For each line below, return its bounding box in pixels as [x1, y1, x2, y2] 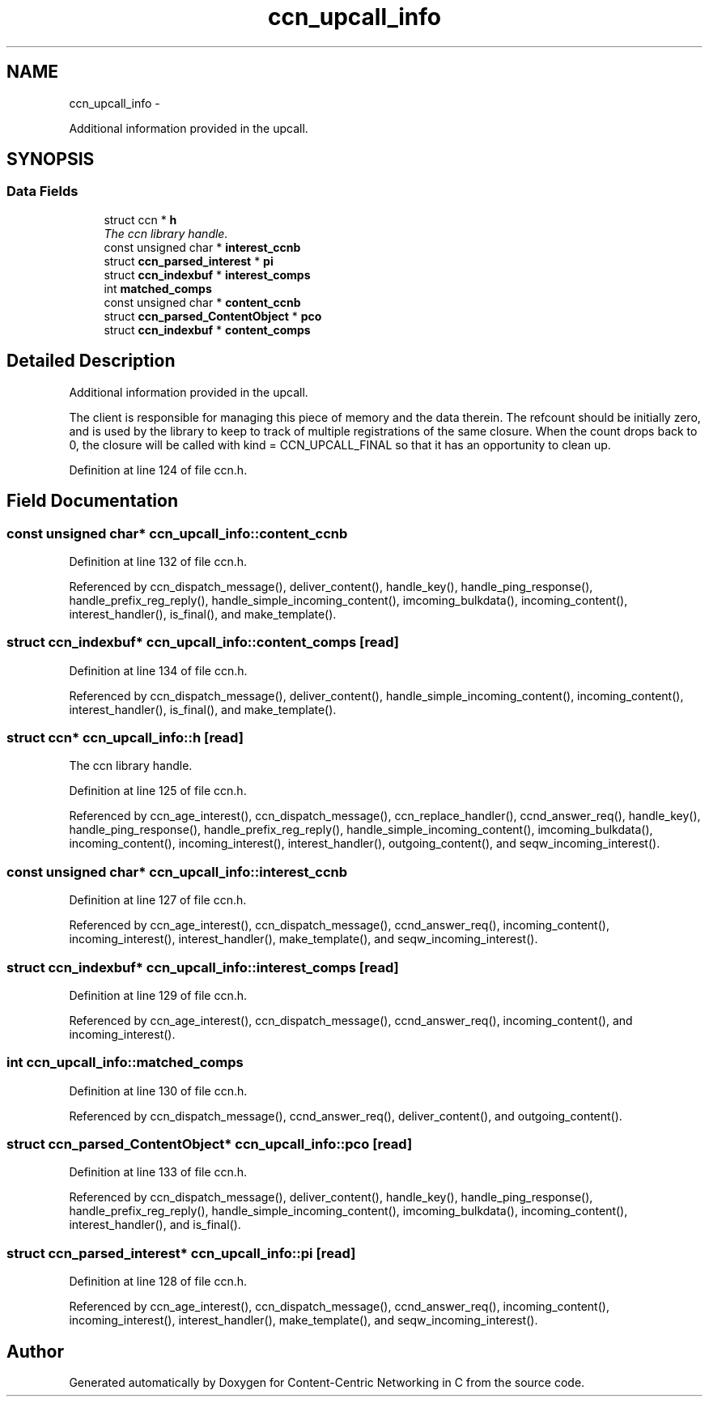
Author [6, 1341, 64, 1362]
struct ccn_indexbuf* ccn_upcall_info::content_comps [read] [6, 634, 400, 651]
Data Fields [6, 183, 79, 200]
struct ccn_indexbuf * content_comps [104, 322, 311, 337]
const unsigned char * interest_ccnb [104, 240, 301, 254]
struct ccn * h [104, 212, 177, 227]
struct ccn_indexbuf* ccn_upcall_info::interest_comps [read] [6, 959, 399, 976]
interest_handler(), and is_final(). [69, 1218, 241, 1232]
